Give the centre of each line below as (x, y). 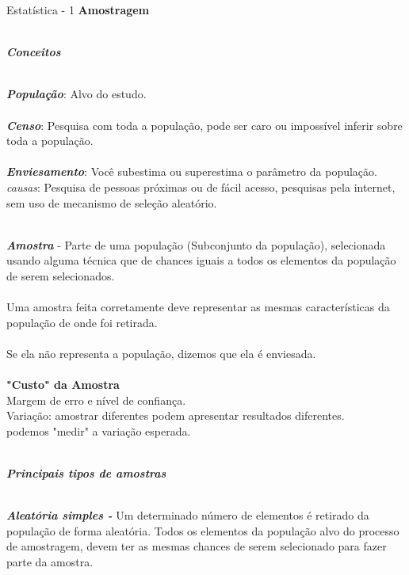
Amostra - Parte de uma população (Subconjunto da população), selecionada (196, 244)
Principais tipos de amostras (86, 473)
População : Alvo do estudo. (76, 94)
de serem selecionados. (61, 275)
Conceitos (34, 52)
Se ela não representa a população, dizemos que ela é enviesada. (161, 353)
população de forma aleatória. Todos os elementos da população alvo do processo (203, 530)
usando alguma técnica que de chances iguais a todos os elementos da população (201, 260)
